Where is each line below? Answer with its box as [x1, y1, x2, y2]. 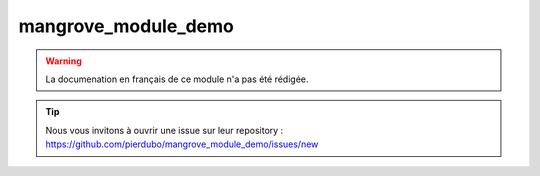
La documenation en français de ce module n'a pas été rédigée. [45, 73, 309, 85]
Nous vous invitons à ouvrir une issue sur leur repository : [45, 124, 284, 136]
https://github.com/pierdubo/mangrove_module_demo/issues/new [45, 138, 319, 150]
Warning [45, 55, 82, 67]
